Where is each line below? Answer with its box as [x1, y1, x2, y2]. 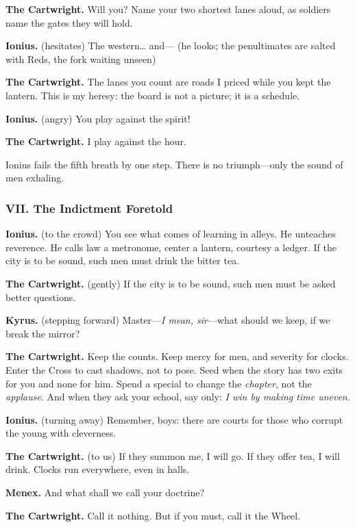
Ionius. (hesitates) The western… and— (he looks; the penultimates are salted [5, 38, 336, 53]
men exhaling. [5, 170, 64, 185]
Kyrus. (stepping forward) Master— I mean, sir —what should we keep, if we [5, 313, 330, 327]
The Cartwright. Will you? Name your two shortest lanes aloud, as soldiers [5, 2, 331, 16]
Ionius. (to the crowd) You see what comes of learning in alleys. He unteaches [5, 227, 336, 241]
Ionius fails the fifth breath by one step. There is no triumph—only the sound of [5, 157, 343, 171]
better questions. [5, 290, 76, 304]
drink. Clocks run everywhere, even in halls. [5, 462, 190, 476]
